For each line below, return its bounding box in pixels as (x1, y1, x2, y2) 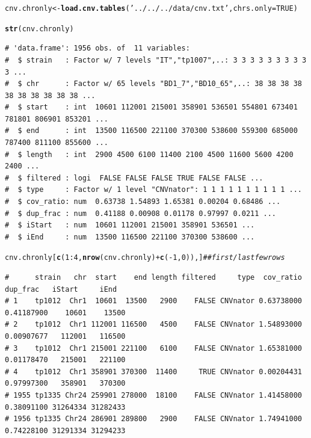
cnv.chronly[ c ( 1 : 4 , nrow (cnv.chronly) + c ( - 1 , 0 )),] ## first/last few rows (5, 253, 285, 262)
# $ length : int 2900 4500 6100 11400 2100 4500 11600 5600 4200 (5, 150, 294, 159)
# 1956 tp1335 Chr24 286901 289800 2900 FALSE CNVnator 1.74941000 (5, 415, 302, 424)
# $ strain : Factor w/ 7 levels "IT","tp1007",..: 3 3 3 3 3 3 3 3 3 (5, 55, 307, 64)
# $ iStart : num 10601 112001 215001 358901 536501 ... (5, 221, 255, 230)
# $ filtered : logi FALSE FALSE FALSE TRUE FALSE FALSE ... (5, 173, 263, 182)
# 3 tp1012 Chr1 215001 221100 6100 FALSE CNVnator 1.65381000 (5, 344, 302, 353)
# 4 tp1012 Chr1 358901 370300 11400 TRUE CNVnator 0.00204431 (5, 367, 302, 376)
